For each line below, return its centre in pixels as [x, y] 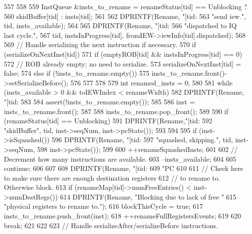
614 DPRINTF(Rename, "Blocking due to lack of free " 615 [148, 196]
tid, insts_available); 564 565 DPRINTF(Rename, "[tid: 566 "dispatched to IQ [120, 25]
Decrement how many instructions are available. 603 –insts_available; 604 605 [120, 159]
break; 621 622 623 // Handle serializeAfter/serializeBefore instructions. [111, 225]
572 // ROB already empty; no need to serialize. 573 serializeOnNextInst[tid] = [123, 63]
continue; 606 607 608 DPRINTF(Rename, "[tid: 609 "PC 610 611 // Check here [124, 168]
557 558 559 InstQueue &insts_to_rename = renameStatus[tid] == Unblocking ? [126, 6]
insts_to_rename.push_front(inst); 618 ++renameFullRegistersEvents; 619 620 [123, 216]
